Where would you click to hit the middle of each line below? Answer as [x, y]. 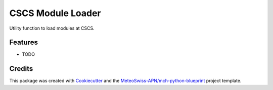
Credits [21, 69]
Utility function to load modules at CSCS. [52, 28]
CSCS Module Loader [55, 13]
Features [24, 42]
